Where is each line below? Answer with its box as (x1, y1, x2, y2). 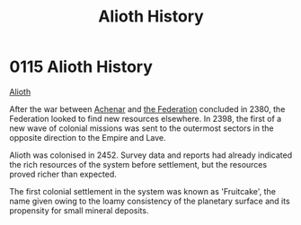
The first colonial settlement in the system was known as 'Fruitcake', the (9, 186, 277, 196)
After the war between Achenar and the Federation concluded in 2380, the (9, 103, 286, 114)
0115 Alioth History (9, 56, 153, 77)
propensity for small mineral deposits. (9, 204, 149, 216)
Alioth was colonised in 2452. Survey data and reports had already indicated (9, 150, 293, 160)
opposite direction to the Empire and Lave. (9, 132, 166, 143)
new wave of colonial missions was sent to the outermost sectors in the (9, 123, 274, 134)
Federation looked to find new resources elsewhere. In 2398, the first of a (9, 113, 282, 124)
